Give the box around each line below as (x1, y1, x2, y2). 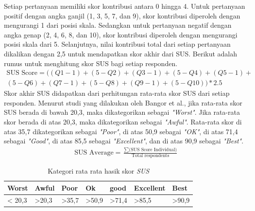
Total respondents (131, 153, 170, 158)
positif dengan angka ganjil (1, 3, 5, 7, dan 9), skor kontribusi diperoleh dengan (4, 10, 240, 20)
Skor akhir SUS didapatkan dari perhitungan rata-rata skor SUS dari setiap (4, 88, 230, 98)
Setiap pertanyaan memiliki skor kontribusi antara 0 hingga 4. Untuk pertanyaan (4, 1, 245, 11)
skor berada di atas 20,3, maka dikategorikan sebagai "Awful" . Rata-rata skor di (4, 117, 242, 126)
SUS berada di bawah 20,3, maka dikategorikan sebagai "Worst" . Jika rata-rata (4, 107, 240, 117)
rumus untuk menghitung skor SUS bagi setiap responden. (4, 58, 178, 68)
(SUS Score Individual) (129, 147, 177, 152)
